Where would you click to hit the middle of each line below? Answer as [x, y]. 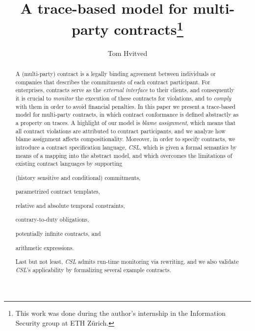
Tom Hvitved [127, 53]
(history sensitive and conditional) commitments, [78, 177]
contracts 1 [149, 28]
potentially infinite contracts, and [58, 233]
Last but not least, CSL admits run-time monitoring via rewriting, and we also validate [127, 262]
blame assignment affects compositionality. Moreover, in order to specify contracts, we [125, 139]
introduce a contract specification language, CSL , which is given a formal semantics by [126, 147]
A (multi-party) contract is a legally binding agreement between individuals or [115, 74]
